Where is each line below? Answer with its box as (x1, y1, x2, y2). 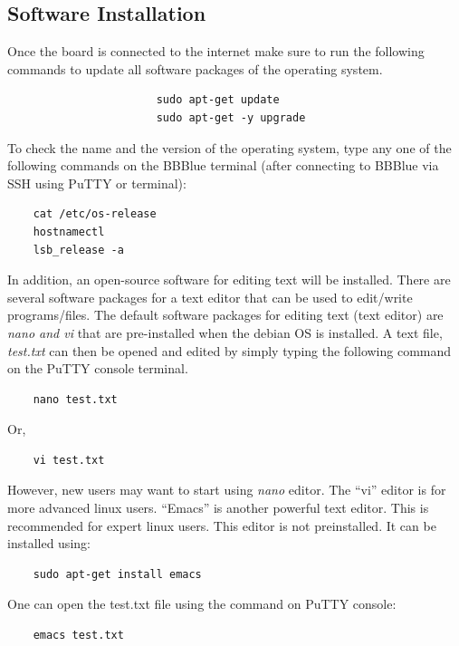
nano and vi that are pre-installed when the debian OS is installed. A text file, (7, 323, 443, 342)
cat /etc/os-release (33, 207, 157, 221)
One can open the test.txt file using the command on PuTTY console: (7, 594, 397, 613)
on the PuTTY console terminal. (7, 359, 188, 378)
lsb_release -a (33, 243, 124, 256)
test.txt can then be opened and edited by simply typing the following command (7, 341, 452, 360)
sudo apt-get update (156, 93, 280, 107)
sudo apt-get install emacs (33, 567, 202, 581)
